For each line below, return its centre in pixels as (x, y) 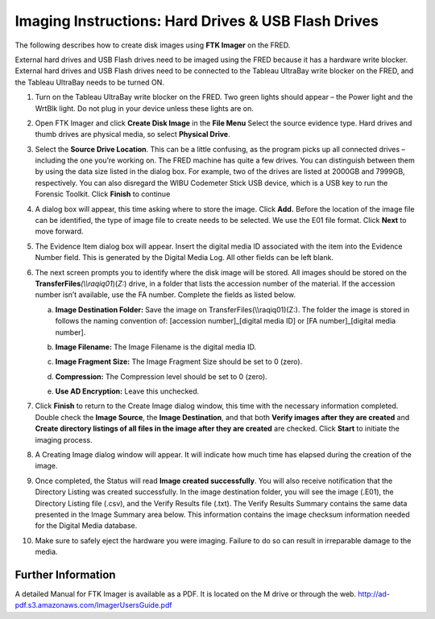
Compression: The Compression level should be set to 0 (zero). (161, 376)
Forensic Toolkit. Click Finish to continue (103, 194)
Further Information (65, 574)
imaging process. (64, 439)
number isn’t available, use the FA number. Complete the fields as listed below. (165, 295)
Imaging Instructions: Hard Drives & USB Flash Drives (197, 21)
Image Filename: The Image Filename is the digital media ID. (156, 347)
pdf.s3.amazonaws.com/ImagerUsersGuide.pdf (93, 605)
